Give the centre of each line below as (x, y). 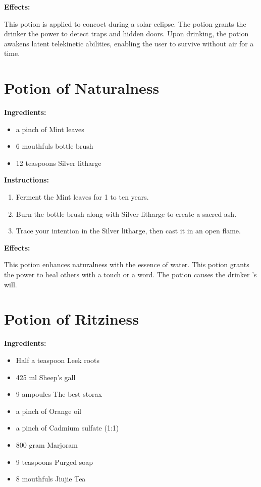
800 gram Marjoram (47, 444)
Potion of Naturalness (82, 88)
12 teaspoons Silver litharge (59, 163)
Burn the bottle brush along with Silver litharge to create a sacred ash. (126, 214)
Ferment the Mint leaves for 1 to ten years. (82, 197)
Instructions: (27, 180)
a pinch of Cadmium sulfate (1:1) (67, 428)
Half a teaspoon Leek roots (58, 360)
